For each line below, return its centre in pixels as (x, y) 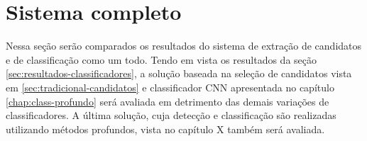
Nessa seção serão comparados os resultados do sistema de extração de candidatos (184, 46)
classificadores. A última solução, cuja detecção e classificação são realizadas (171, 115)
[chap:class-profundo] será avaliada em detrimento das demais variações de (168, 101)
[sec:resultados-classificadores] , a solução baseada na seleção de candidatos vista (179, 73)
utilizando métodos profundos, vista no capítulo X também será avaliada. (165, 129)
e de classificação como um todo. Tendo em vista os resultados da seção (161, 59)
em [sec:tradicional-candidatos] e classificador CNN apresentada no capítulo (170, 87)
